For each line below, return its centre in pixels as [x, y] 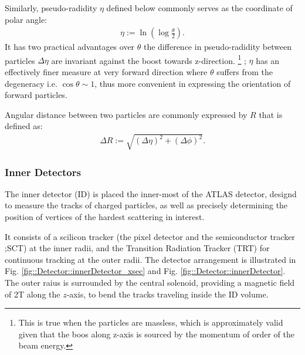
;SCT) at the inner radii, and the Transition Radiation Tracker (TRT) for [137, 248]
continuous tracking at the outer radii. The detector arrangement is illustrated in [150, 259]
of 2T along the [33, 294]
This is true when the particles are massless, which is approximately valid [151, 322]
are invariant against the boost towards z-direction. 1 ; [149, 59]
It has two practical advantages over [70, 47]
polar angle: [26, 19]
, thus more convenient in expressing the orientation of [193, 83]
